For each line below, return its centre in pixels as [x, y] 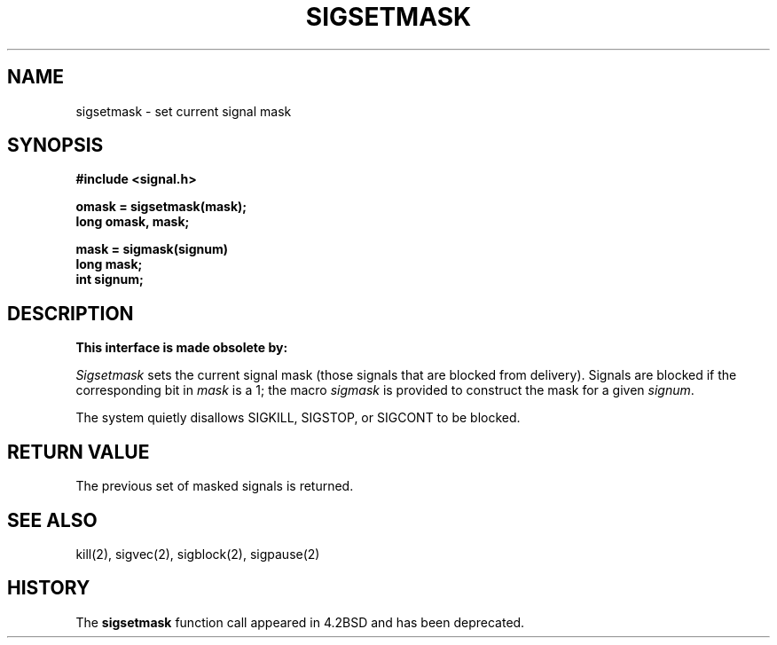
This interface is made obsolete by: [182, 348]
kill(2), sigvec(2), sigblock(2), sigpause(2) [198, 554]
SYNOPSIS [55, 146]
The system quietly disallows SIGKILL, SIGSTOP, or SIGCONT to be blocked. [298, 418]
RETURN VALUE [78, 452]
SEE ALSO [52, 520]
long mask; [109, 264]
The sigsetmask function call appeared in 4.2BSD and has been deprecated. [300, 622]
